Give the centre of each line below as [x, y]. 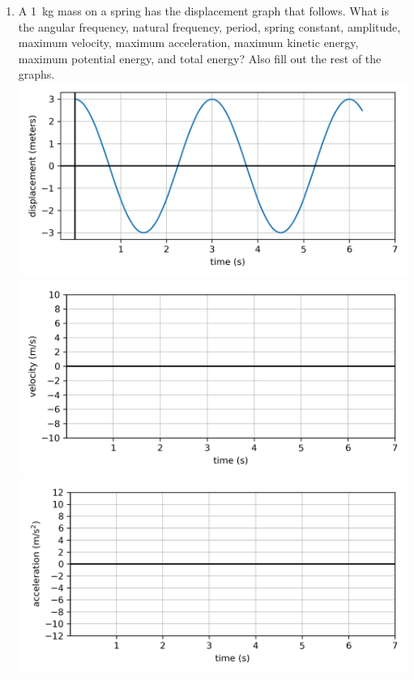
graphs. [36, 74]
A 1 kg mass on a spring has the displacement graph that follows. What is [203, 11]
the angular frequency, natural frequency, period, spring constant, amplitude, [209, 26]
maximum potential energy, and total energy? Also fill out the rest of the [200, 58]
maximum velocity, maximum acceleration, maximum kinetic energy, [188, 43]
